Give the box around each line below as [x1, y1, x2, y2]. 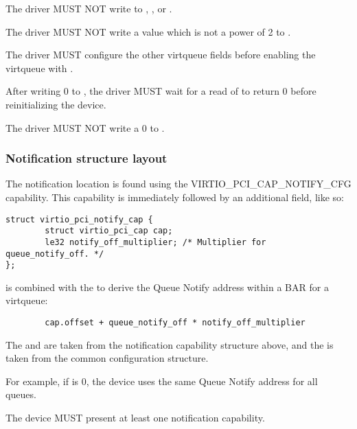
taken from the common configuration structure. [5, 351, 209, 365]
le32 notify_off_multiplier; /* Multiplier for [45, 237, 266, 247]
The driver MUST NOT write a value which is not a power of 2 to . [5, 24, 291, 38]
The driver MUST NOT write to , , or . [5, 1, 172, 15]
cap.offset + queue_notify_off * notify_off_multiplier [45, 318, 306, 328]
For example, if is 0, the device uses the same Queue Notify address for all [5, 373, 318, 388]
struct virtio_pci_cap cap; [45, 226, 173, 236]
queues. [5, 387, 36, 402]
